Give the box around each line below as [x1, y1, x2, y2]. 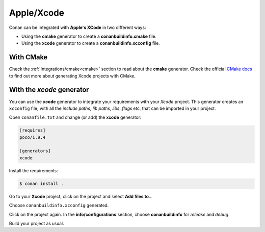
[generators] [19, 148, 51, 154]
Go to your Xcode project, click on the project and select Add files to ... [9, 193, 153, 199]
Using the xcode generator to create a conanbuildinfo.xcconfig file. [21, 40, 160, 46]
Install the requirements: [9, 167, 58, 174]
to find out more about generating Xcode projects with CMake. [9, 73, 136, 78]
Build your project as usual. [9, 220, 64, 226]
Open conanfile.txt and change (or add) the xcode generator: [9, 114, 142, 120]
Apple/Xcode [9, 7, 65, 18]
